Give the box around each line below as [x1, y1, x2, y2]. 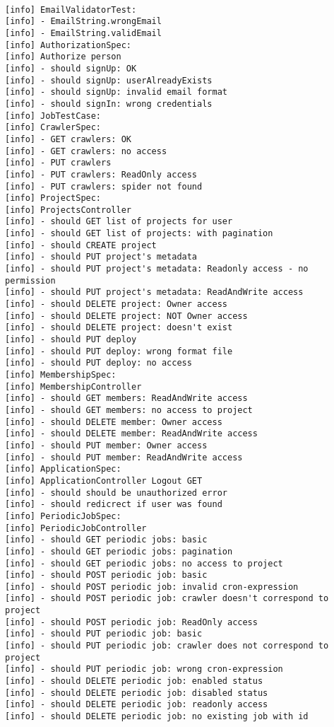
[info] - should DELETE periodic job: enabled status [5, 676, 263, 687]
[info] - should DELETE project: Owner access [5, 299, 227, 310]
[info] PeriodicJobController [5, 523, 147, 533]
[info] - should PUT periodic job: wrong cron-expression [5, 664, 283, 675]
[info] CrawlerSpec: [5, 122, 102, 133]
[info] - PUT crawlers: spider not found [5, 181, 203, 192]
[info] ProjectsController [5, 204, 131, 215]
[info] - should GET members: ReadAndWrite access [5, 393, 248, 404]
